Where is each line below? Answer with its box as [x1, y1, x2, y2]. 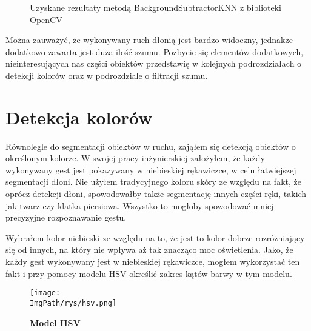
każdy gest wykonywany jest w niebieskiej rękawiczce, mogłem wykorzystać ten [5, 255, 300, 268]
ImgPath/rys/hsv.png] [30, 298, 117, 307]
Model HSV [30, 316, 81, 329]
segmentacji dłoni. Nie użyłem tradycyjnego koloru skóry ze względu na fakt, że [5, 175, 301, 188]
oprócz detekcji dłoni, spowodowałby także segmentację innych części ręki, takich [5, 187, 307, 200]
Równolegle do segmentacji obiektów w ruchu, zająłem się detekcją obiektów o [5, 139, 296, 152]
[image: [30, 289, 61, 298]
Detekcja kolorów [5, 104, 153, 129]
